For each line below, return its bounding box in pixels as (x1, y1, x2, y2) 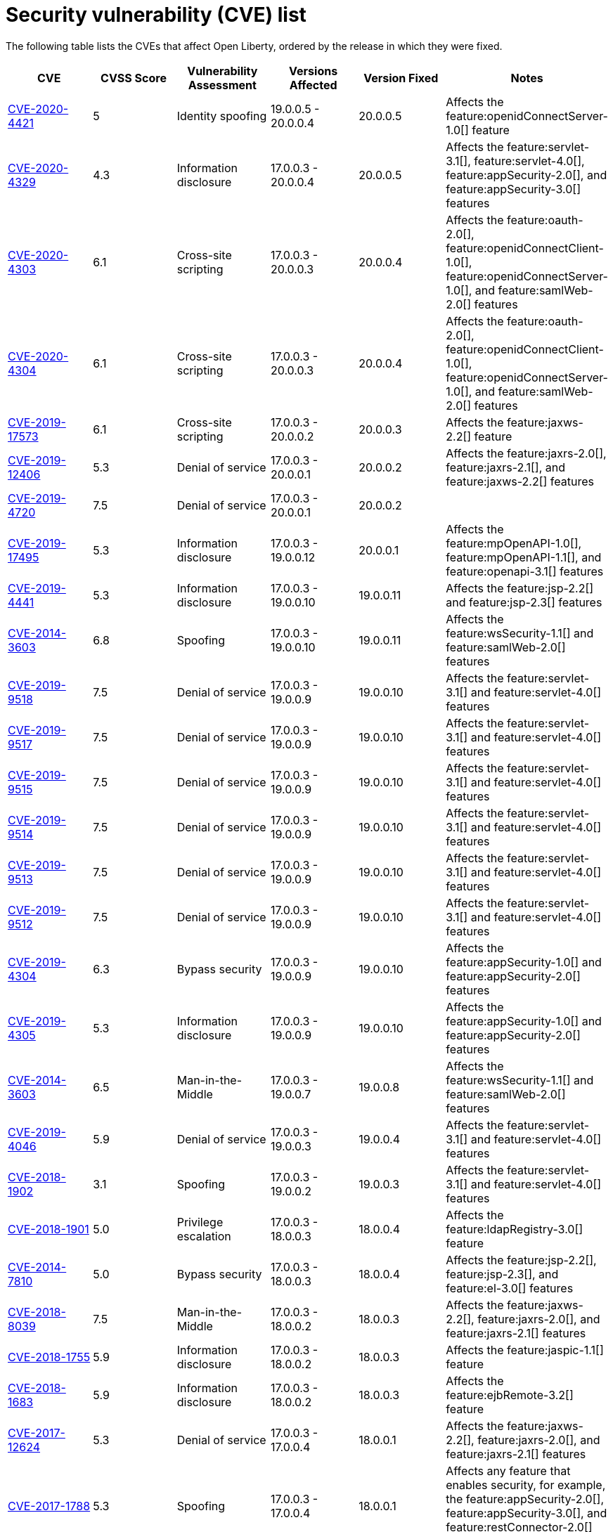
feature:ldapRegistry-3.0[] (446, 1221, 583, 1236)
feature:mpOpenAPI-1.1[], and (446, 550, 602, 564)
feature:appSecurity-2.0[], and (446, 167, 607, 182)
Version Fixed (363, 70, 439, 85)
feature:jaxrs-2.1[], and (446, 460, 565, 474)
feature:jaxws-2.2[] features (446, 474, 594, 488)
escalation (176, 1228, 231, 1243)
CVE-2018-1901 (8, 1221, 89, 1236)
